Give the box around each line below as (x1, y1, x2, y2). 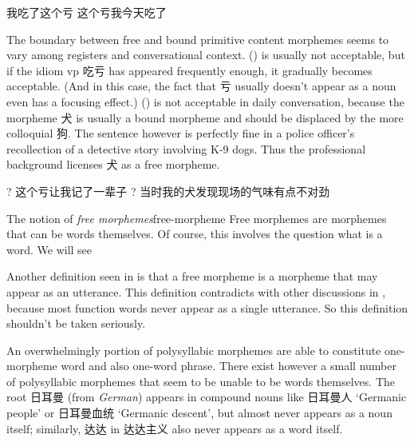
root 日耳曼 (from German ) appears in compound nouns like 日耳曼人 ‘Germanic (6, 388, 407, 405)
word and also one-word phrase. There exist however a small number (61, 357, 396, 374)
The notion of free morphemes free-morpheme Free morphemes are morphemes (6, 209, 387, 226)
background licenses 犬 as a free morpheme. (6, 156, 220, 173)
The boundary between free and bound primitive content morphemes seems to (6, 30, 389, 47)
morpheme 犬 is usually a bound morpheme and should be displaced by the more (6, 109, 404, 125)
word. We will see (6, 241, 93, 257)
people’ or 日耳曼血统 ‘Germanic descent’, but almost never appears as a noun (6, 404, 392, 421)
